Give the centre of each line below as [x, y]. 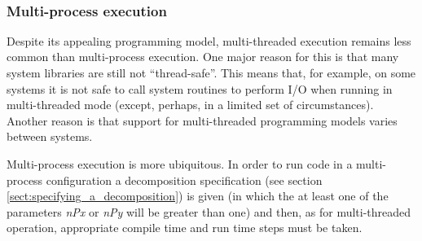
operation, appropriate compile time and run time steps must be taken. [185, 228]
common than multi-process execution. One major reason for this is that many [203, 57]
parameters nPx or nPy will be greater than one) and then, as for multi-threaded [209, 211]
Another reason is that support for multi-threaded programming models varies [202, 120]
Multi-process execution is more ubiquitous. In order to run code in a [180, 163]
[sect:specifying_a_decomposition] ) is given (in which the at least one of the [198, 196]
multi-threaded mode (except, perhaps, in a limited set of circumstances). [190, 105]
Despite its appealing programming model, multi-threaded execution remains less [209, 40]
